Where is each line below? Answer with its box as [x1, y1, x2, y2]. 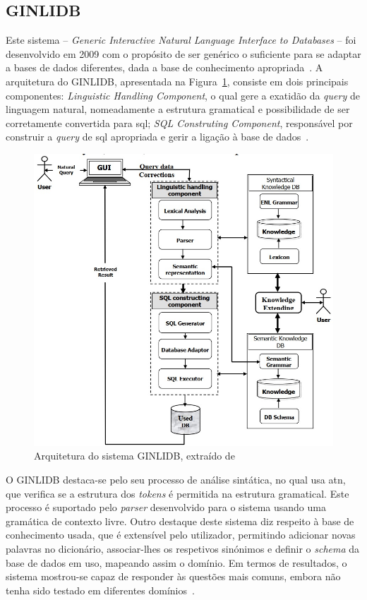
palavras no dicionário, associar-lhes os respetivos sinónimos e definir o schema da [6, 541, 360, 556]
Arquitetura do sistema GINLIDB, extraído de [34, 448, 235, 463]
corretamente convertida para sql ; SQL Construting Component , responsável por [6, 115, 353, 130]
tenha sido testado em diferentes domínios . [6, 582, 195, 597]
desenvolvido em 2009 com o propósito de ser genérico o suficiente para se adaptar [6, 46, 361, 61]
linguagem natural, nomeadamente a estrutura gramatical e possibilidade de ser [6, 102, 350, 116]
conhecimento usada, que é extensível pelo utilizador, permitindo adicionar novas [6, 527, 356, 542]
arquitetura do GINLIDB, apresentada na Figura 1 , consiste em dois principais [6, 73, 349, 88]
